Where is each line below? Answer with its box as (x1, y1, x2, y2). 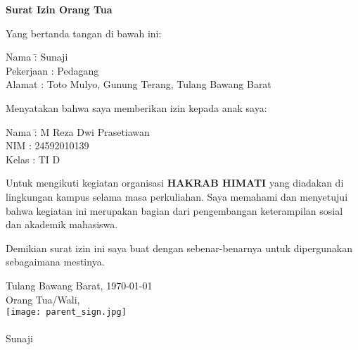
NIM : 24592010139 (6, 138, 89, 153)
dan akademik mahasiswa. (6, 217, 118, 232)
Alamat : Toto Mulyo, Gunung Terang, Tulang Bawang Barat (6, 77, 271, 92)
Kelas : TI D (6, 151, 60, 166)
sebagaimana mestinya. (6, 254, 105, 269)
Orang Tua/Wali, (6, 292, 80, 306)
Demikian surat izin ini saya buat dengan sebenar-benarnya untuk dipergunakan (6, 240, 352, 255)
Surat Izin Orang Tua (6, 2, 113, 16)
